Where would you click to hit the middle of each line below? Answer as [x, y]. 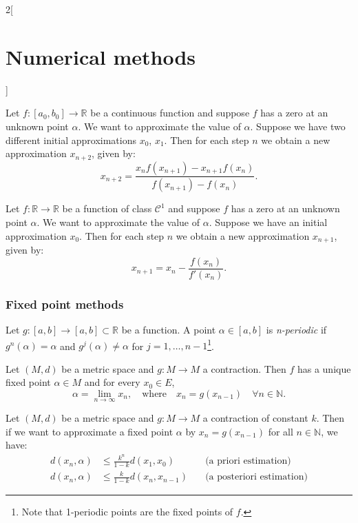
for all [281, 431]
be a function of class [107, 208]
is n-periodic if [296, 329]
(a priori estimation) [248, 461]
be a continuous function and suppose [170, 113]
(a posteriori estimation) [256, 477]
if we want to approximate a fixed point [89, 431]
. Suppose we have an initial [268, 222]
